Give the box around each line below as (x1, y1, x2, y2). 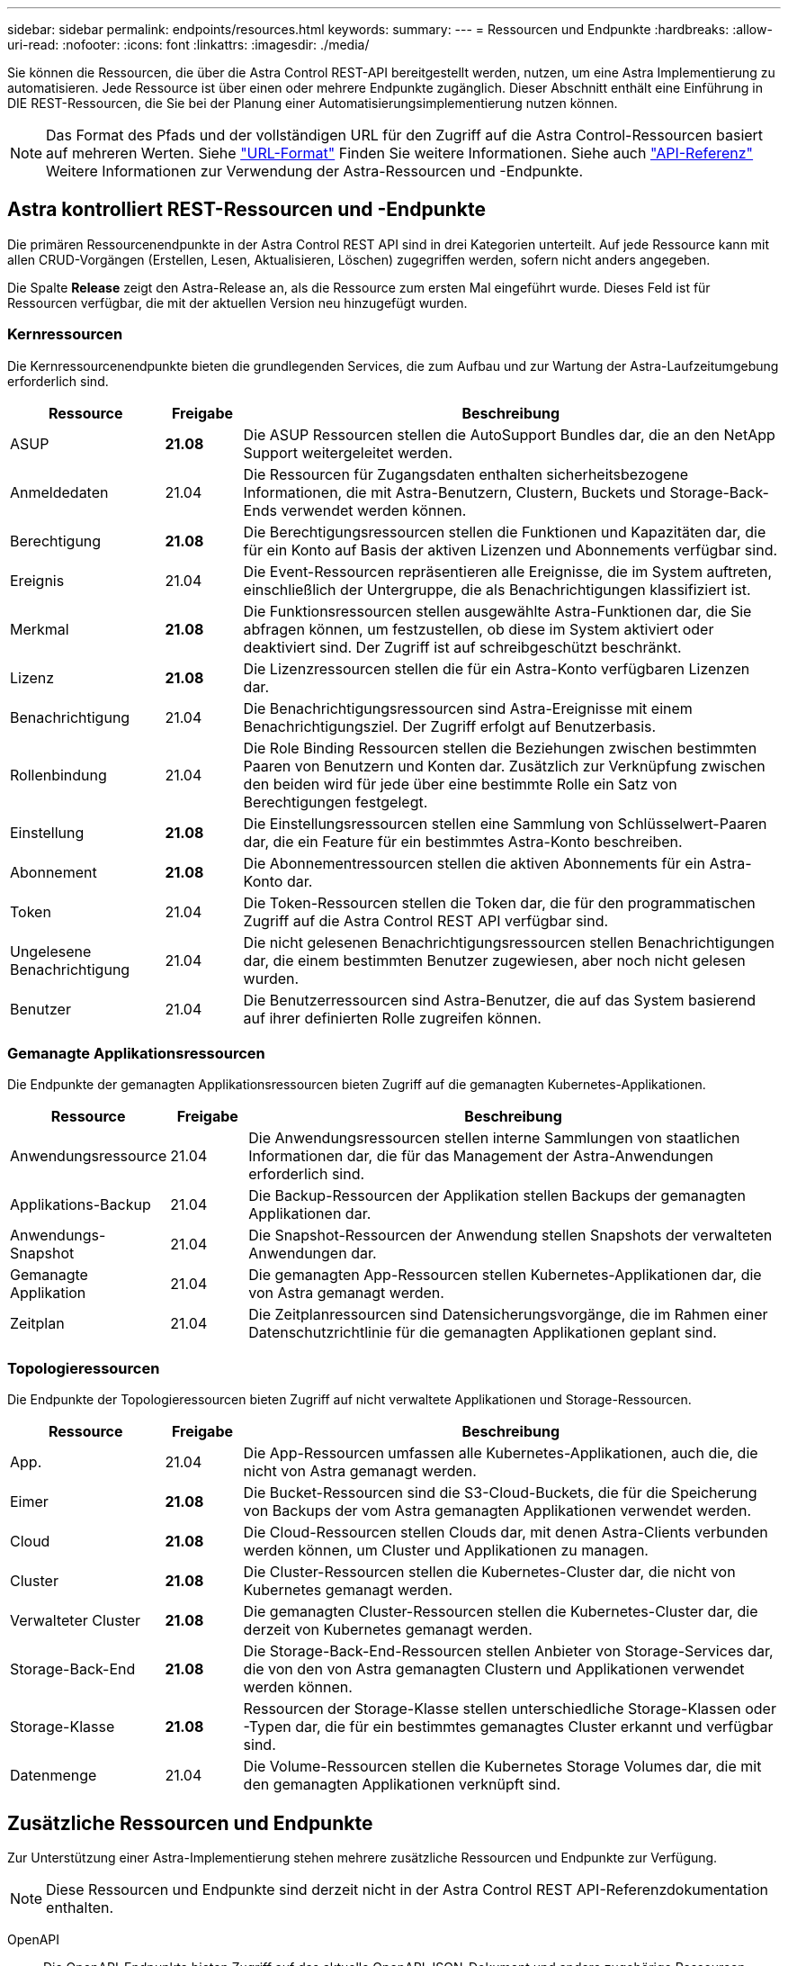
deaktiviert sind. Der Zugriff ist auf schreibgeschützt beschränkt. (243, 637, 682, 656)
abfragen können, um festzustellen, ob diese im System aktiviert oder (243, 619, 714, 638)
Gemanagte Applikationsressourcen (7, 1043, 265, 1062)
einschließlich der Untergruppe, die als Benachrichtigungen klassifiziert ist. (243, 580, 751, 599)
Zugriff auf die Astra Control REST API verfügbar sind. (243, 911, 609, 930)
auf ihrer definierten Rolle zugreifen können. (243, 1008, 542, 1027)
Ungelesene (10, 942, 92, 960)
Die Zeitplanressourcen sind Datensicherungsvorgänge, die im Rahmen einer (248, 1305, 768, 1324)
